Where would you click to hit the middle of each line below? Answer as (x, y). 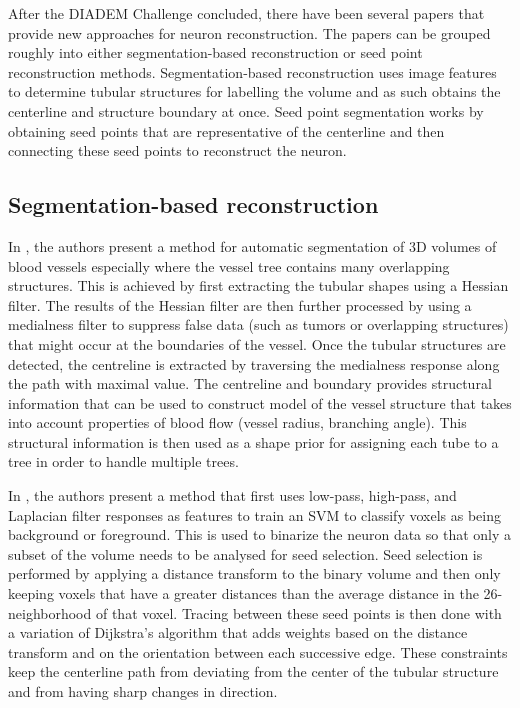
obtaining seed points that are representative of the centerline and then (226, 130)
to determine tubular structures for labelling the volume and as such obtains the (254, 91)
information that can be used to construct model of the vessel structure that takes (260, 402)
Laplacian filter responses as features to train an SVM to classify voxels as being (254, 514)
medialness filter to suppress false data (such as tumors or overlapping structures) (258, 324)
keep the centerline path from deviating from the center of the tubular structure (253, 671)
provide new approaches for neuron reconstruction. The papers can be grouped (249, 32)
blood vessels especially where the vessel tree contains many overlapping (229, 265)
